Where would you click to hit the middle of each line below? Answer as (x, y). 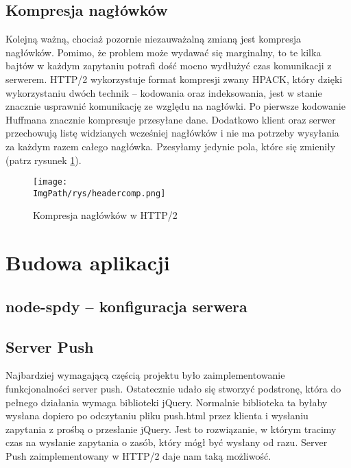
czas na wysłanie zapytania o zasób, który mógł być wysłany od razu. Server (167, 442)
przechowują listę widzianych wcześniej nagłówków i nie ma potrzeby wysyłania (172, 133)
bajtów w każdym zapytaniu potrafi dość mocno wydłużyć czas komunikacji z (169, 66)
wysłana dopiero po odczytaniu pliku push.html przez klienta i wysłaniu (157, 416)
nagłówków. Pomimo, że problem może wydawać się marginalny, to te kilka (164, 52)
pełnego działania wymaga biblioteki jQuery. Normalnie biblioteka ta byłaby (167, 402)
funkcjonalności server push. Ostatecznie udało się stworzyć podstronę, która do (173, 388)
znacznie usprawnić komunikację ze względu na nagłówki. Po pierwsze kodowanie (175, 106)
